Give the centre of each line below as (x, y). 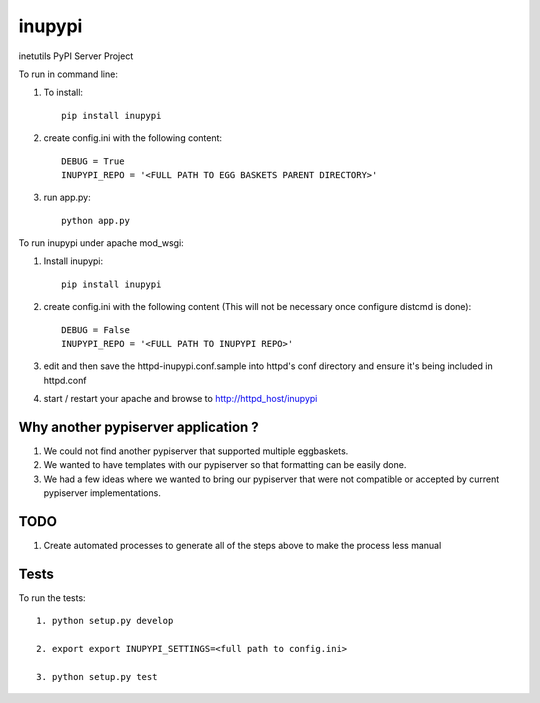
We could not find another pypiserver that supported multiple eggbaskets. (196, 451)
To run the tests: (52, 598)
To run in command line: (68, 74)
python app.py (95, 220)
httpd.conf (65, 380)
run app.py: (67, 197)
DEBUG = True (93, 161)
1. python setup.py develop (105, 621)
